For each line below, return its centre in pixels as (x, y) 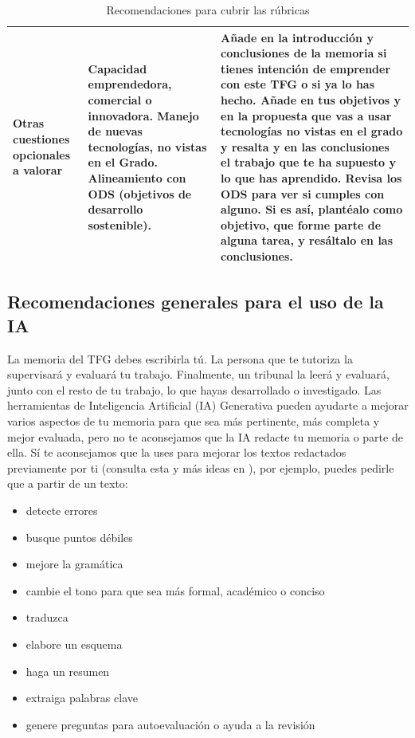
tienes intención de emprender (306, 68)
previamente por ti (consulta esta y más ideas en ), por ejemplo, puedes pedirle (201, 467)
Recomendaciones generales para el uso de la (196, 302)
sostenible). (119, 224)
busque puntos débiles (79, 537)
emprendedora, (130, 84)
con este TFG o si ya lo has (298, 84)
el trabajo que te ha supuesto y (308, 162)
